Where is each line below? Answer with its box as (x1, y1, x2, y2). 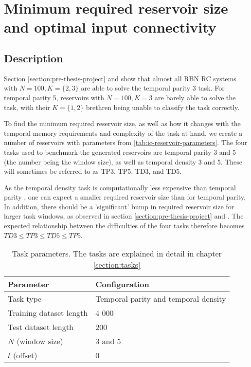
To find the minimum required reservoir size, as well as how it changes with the (4, 118, 241, 128)
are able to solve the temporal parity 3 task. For (81, 83, 225, 93)
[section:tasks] (93, 259, 141, 271)
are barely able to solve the (155, 92, 236, 102)
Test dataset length (8, 321, 73, 333)
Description (4, 50, 63, 65)
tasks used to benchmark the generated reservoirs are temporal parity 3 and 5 (4, 147, 236, 157)
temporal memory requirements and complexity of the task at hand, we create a (4, 128, 243, 138)
